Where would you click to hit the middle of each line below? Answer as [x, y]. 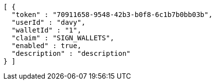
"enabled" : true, [46, 46]
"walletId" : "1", [46, 30]
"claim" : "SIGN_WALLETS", [63, 38]
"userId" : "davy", [48, 22]
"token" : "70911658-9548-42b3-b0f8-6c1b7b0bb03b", [112, 15]
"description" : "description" [71, 53]
